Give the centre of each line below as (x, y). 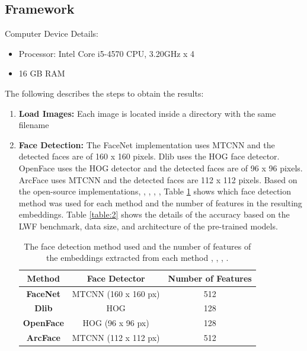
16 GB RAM (42, 73)
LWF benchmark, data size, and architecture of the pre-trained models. (148, 226)
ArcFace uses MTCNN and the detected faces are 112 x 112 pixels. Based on (158, 179)
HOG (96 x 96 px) (116, 323)
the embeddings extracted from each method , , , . (137, 258)
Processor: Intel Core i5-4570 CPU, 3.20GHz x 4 (107, 53)
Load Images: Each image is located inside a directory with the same (147, 113)
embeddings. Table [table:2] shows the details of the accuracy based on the (154, 214)
